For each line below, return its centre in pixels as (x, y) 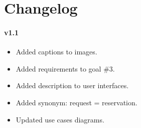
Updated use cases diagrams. (60, 119)
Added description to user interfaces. (72, 85)
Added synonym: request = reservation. (77, 102)
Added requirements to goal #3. (65, 68)
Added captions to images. (56, 52)
